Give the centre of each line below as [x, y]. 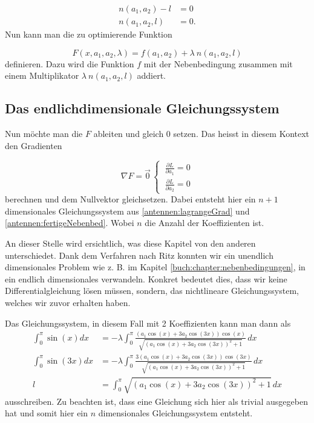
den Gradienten [34, 145]
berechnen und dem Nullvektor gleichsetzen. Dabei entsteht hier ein [130, 199]
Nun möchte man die [44, 134]
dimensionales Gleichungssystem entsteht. [175, 413]
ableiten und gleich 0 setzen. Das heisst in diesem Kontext [201, 134]
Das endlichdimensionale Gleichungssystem [142, 108]
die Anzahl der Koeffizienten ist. [204, 223]
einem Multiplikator [42, 75]
